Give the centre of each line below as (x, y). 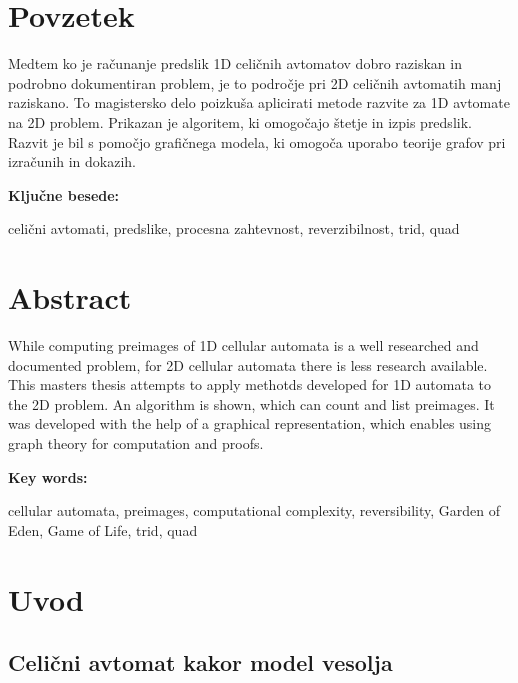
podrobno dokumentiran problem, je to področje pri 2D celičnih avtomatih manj (255, 82)
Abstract (70, 297)
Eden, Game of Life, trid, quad (103, 529)
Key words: (48, 476)
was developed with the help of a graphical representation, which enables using (250, 423)
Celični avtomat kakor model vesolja (200, 662)
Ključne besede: (64, 194)
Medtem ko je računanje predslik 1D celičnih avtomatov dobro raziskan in (235, 63)
